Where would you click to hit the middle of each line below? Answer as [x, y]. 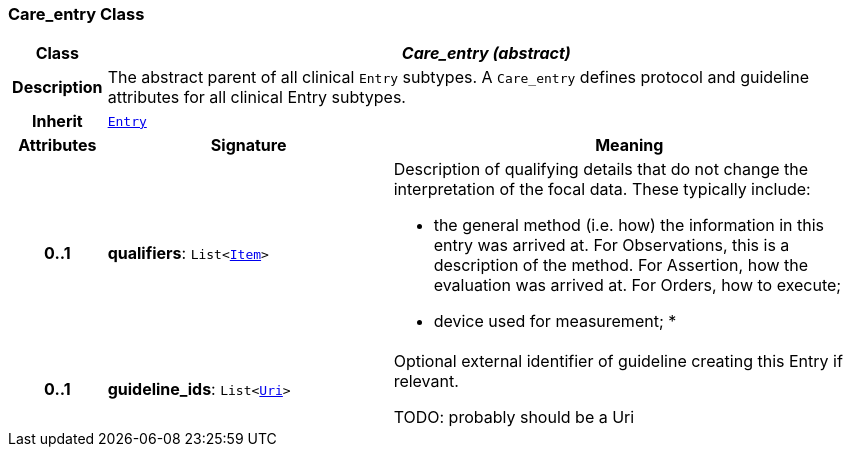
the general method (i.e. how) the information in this [629, 225]
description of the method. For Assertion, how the [621, 265]
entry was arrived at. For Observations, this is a [611, 245]
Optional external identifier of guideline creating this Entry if [618, 361]
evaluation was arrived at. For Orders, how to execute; [637, 285]
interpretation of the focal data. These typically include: [602, 189]
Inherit [57, 121]
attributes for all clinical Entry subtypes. [256, 97]
